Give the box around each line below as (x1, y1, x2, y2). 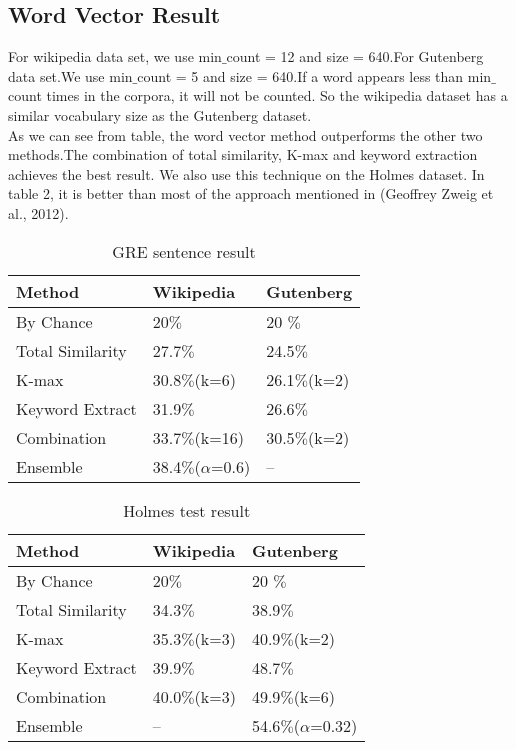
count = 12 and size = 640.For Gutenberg (226, 46, 484, 67)
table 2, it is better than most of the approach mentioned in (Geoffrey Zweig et (8, 183, 494, 204)
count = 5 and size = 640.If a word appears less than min (137, 65, 492, 86)
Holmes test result (123, 498, 251, 522)
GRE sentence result (112, 239, 256, 263)
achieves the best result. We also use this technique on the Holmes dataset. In (8, 163, 485, 184)
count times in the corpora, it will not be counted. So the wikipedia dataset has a (8, 85, 508, 106)
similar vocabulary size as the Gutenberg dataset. (8, 104, 312, 125)
